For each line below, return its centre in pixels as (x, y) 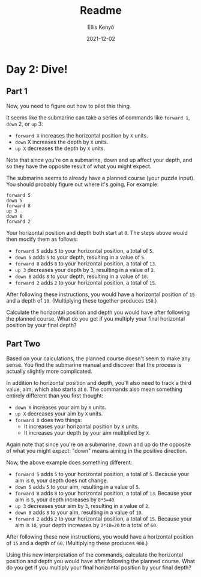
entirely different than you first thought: (55, 395)
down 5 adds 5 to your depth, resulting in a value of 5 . (80, 257)
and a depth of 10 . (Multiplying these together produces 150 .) (82, 300)
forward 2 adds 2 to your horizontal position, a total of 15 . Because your (103, 518)
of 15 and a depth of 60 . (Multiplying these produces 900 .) (77, 543)
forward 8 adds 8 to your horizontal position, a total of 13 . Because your (103, 493)
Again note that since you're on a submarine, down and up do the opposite (98, 444)
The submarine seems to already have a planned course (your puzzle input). (100, 178)
